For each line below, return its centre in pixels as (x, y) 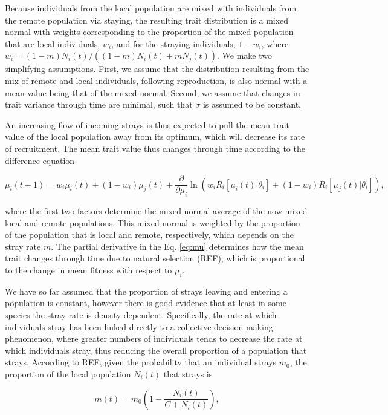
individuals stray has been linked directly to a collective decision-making (139, 326)
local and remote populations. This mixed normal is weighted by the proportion (153, 222)
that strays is (188, 374)
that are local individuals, (53, 43)
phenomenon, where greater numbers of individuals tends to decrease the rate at (154, 338)
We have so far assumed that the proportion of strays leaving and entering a (146, 291)
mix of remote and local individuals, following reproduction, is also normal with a (156, 80)
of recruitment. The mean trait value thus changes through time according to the (155, 148)
